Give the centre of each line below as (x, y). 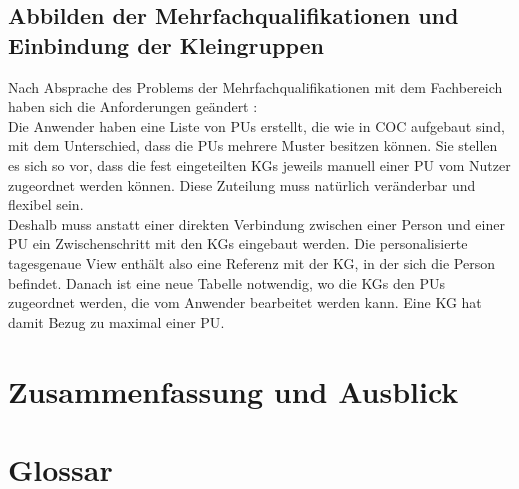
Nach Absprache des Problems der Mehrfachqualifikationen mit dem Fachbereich (255, 86)
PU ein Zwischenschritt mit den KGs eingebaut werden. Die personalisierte (238, 243)
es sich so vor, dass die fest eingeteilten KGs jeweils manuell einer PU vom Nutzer (259, 164)
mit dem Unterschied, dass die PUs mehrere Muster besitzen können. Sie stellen (253, 145)
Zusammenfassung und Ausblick (233, 390)
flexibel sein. (46, 204)
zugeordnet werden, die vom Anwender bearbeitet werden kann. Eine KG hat (245, 302)
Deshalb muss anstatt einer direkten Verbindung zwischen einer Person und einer (256, 223)
